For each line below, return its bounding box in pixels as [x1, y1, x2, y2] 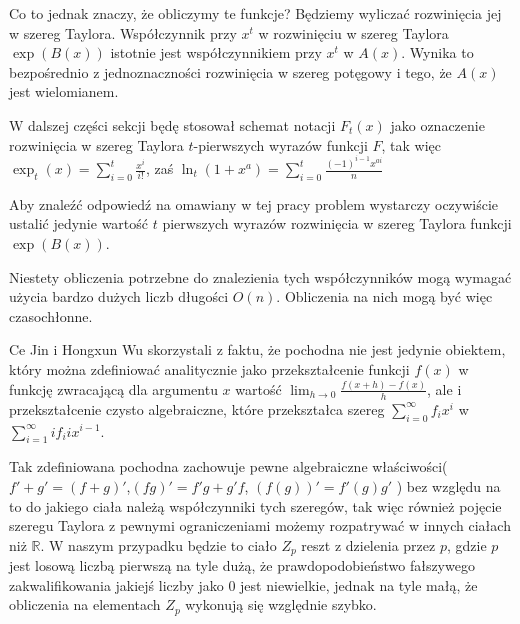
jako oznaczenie [390, 114, 485, 135]
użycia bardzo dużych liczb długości [9, 286, 229, 307]
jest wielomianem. [9, 81, 119, 102]
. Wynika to [401, 42, 474, 63]
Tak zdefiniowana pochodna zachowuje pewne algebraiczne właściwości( [9, 456, 448, 477]
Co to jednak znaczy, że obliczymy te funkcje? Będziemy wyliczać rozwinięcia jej [9, 3, 502, 23]
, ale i [427, 378, 462, 399]
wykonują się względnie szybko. [185, 594, 377, 615]
